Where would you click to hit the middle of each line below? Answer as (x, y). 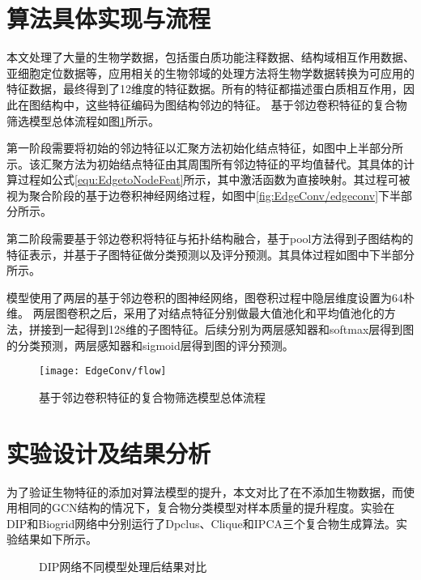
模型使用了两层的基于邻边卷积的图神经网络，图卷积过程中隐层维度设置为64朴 (210, 297)
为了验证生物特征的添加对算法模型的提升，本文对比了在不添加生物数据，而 (205, 491)
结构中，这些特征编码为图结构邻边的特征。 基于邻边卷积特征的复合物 (223, 104)
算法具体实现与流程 (109, 18)
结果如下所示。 (57, 539)
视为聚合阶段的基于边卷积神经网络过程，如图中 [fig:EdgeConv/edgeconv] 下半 (204, 195)
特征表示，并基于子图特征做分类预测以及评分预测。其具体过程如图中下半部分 (210, 254)
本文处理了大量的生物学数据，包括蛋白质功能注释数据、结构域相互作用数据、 (210, 57)
